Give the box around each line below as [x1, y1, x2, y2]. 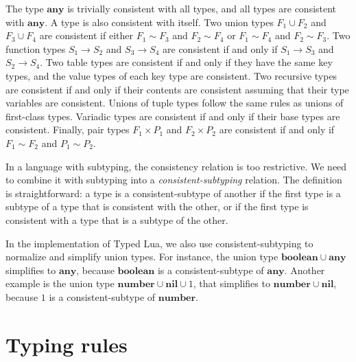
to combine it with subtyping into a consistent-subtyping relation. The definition [5, 172, 342, 187]
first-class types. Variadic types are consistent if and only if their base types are [5, 109, 340, 123]
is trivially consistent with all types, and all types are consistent [67, 1, 337, 15]
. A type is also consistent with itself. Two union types [45, 14, 274, 29]
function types [5, 41, 66, 56]
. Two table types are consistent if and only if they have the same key [40, 55, 333, 69]
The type [5, 1, 44, 15]
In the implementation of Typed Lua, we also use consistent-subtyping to [5, 236, 313, 250]
